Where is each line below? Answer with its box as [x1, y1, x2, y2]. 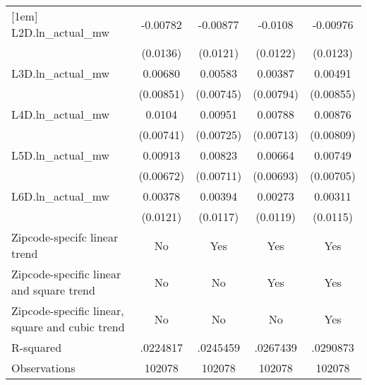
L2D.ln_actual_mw [11, 24, 110, 40]
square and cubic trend [11, 319, 125, 335]
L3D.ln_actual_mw [11, 65, 110, 81]
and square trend [11, 282, 95, 298]
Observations [11, 360, 76, 376]
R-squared [11, 339, 62, 355]
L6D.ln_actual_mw [11, 188, 110, 204]
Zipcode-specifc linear [11, 229, 119, 245]
